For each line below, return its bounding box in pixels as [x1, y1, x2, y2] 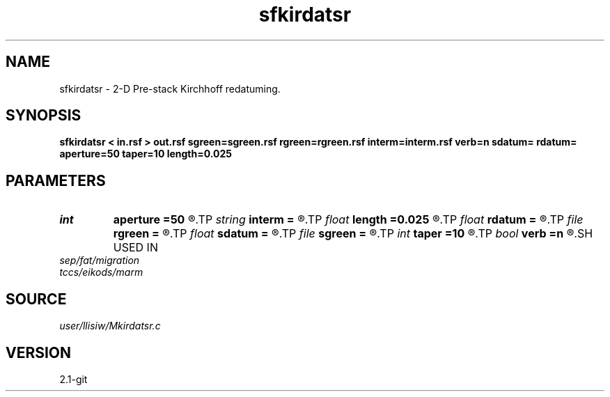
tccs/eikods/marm [59, 266, 143, 279]
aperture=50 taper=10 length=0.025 [59, 148, 232, 160]
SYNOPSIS [6, 107, 81, 125]
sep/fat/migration [59, 254, 140, 267]
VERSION [6, 343, 72, 361]
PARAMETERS [6, 171, 106, 189]
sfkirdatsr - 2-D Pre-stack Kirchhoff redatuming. [59, 82, 281, 95]
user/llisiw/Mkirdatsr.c [59, 320, 161, 332]
